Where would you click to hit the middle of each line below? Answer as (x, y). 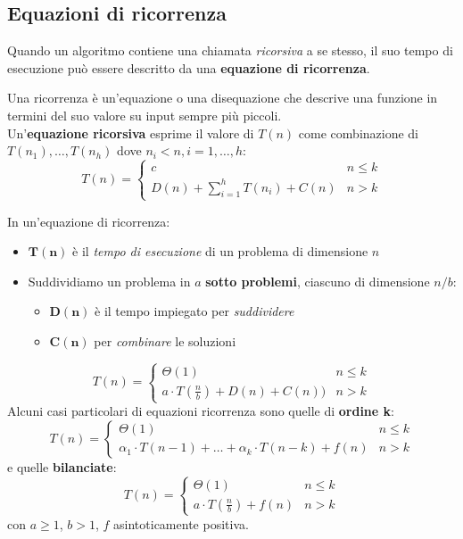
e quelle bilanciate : (62, 466)
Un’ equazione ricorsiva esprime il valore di (131, 133)
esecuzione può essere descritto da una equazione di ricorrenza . (189, 67)
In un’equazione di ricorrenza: (89, 221)
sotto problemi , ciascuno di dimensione (318, 281)
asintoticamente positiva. (181, 523)
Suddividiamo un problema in (109, 281)
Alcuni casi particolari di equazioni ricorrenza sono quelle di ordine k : (201, 411)
